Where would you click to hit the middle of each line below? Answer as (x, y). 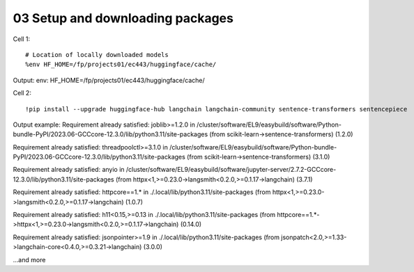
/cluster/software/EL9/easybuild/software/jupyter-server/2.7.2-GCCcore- (231, 170)
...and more (29, 259)
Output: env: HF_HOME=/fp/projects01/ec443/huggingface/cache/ (109, 80)
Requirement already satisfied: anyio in (69, 170)
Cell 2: (22, 93)
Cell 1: (22, 39)
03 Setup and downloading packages (123, 18)
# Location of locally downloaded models (97, 55)
